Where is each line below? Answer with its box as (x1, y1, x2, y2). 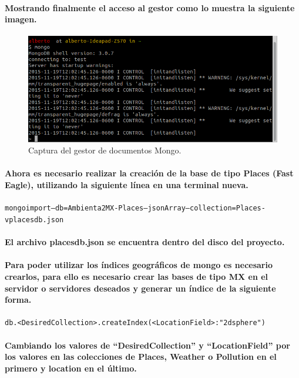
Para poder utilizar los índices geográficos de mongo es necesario (5, 259, 273, 271)
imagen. (5, 13, 37, 25)
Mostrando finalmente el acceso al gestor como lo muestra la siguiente (5, 1, 295, 14)
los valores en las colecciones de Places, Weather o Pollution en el (5, 350, 277, 363)
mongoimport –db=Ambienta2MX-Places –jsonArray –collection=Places (5, 204, 261, 213)
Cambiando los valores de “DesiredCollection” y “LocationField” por (5, 339, 290, 351)
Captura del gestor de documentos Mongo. (28, 144, 182, 156)
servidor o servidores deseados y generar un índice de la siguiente (5, 282, 276, 294)
